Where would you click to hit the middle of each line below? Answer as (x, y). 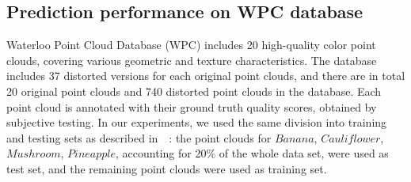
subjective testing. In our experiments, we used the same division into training (197, 122)
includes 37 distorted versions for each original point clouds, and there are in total (206, 76)
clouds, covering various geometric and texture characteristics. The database (192, 60)
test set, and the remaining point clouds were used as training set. (167, 168)
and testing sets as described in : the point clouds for (139, 137)
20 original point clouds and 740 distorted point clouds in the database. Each (194, 91)
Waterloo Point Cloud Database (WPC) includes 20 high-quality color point (191, 45)
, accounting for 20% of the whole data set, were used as (252, 153)
